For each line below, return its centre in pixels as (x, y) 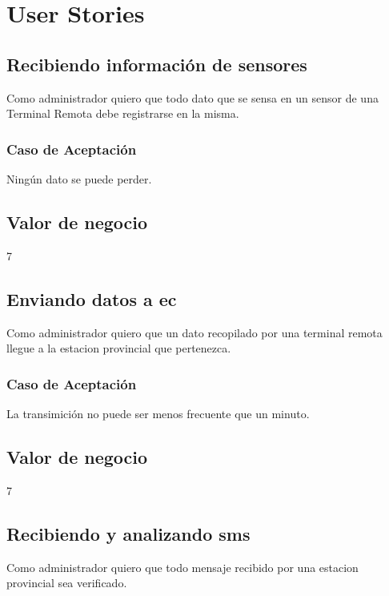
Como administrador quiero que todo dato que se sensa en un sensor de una (192, 97)
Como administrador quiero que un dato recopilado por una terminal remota (194, 332)
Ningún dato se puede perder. (79, 178)
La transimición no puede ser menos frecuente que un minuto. (158, 413)
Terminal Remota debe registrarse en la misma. (123, 113)
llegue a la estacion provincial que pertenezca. (119, 348)
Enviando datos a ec (92, 298)
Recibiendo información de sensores (157, 64)
